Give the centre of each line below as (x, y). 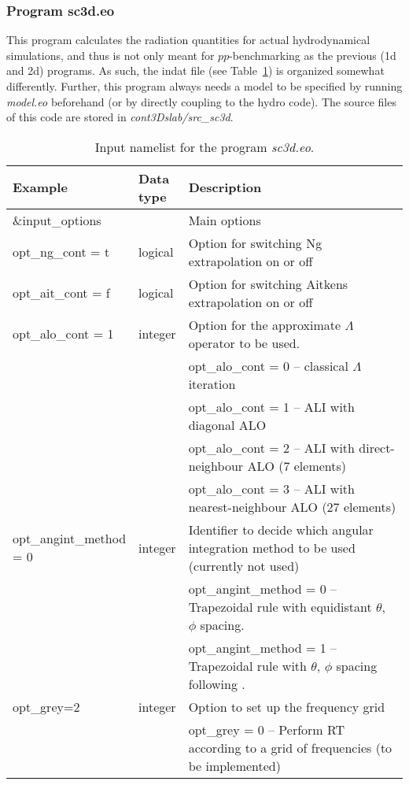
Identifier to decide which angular (281, 529)
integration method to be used (272, 547)
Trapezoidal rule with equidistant (280, 606)
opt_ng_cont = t (61, 252)
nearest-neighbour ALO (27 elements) (292, 506)
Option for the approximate (265, 324)
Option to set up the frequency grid (287, 706)
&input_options (57, 220)
